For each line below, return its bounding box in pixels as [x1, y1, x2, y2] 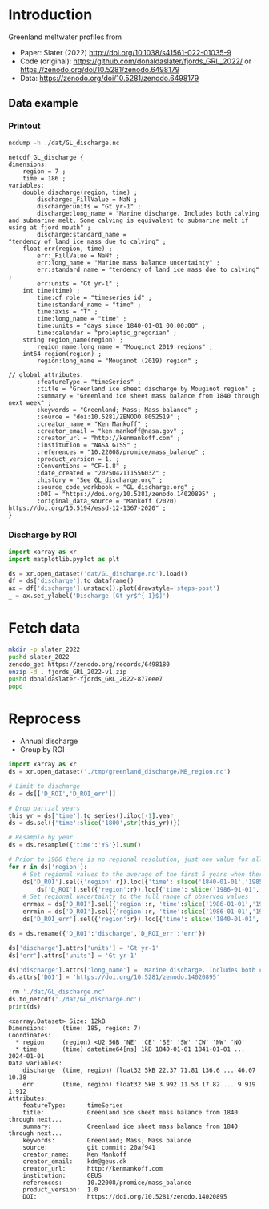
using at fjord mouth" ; [8, 223, 91, 232]
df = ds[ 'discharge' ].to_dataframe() [8, 577, 134, 585]
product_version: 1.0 [22, 1185, 98, 1194]
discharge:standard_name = [37, 230, 127, 238]
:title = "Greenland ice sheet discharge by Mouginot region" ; [37, 385, 256, 393]
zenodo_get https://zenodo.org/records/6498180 [8, 660, 171, 669]
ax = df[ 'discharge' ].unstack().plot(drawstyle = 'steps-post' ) [8, 584, 220, 592]
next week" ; [8, 398, 52, 406]
